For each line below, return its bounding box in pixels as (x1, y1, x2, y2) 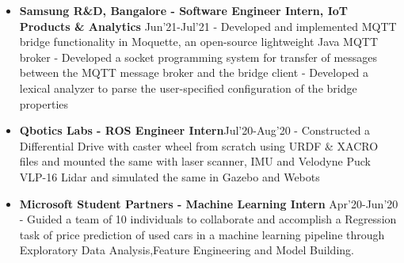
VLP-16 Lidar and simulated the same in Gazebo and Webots (19, 168, 320, 185)
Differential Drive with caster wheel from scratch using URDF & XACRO (19, 137, 379, 154)
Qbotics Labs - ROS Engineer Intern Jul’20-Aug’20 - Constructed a (19, 122, 371, 139)
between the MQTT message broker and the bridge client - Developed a (19, 64, 369, 81)
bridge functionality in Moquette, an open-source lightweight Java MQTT (19, 33, 379, 50)
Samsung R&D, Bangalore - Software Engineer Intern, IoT (19, 2, 348, 18)
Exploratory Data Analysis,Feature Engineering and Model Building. (19, 242, 354, 258)
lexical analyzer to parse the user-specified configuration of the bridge (19, 79, 357, 96)
